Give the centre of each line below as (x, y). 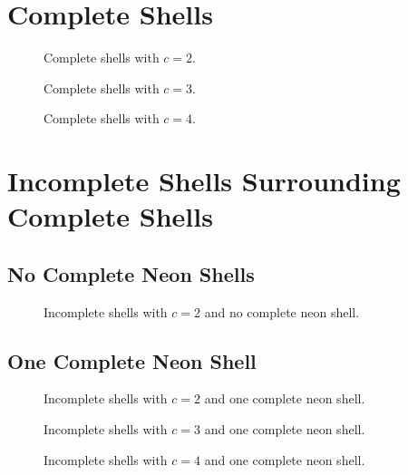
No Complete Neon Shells (131, 273)
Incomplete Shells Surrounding (204, 181)
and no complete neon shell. (282, 311)
